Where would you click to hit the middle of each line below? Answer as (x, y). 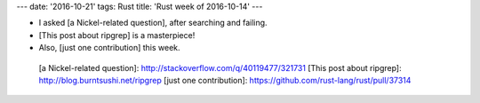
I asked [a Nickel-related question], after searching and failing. (153, 23)
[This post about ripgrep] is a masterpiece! (117, 35)
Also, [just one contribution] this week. (110, 48)
